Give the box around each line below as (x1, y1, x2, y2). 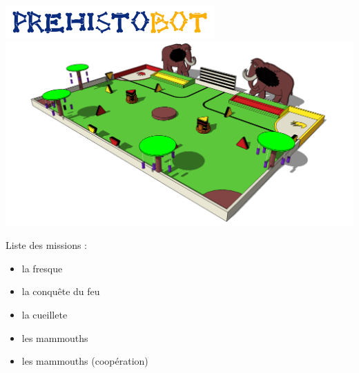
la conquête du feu (21, 284, 100, 299)
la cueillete (21, 308, 68, 322)
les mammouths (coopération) (21, 354, 148, 368)
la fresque (21, 261, 63, 275)
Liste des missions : (6, 238, 87, 252)
